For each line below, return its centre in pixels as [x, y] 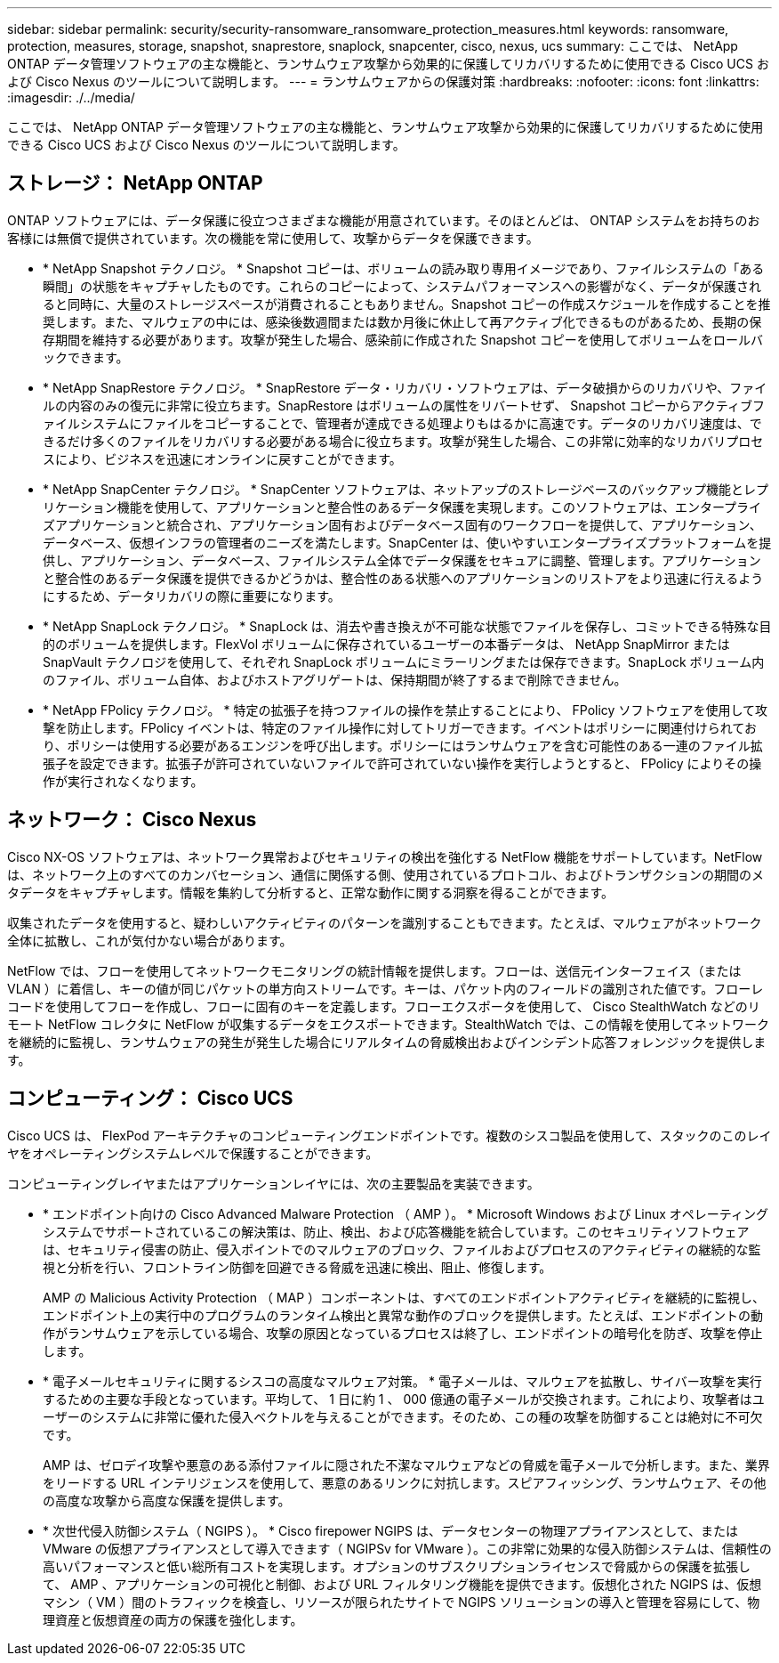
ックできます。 [86, 357]
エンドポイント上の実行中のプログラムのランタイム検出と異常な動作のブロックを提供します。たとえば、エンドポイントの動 [403, 1315]
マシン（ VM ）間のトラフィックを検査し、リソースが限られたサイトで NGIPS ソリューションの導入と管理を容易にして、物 [402, 1602]
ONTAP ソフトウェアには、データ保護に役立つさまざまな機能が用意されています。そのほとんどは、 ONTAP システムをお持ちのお [384, 220]
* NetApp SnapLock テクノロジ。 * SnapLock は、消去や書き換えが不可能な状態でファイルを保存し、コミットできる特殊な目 [407, 626]
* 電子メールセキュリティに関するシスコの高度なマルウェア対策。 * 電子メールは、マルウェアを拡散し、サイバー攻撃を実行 [402, 1381]
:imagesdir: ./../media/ [71, 97]
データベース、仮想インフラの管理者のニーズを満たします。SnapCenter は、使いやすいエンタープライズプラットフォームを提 [407, 542]
